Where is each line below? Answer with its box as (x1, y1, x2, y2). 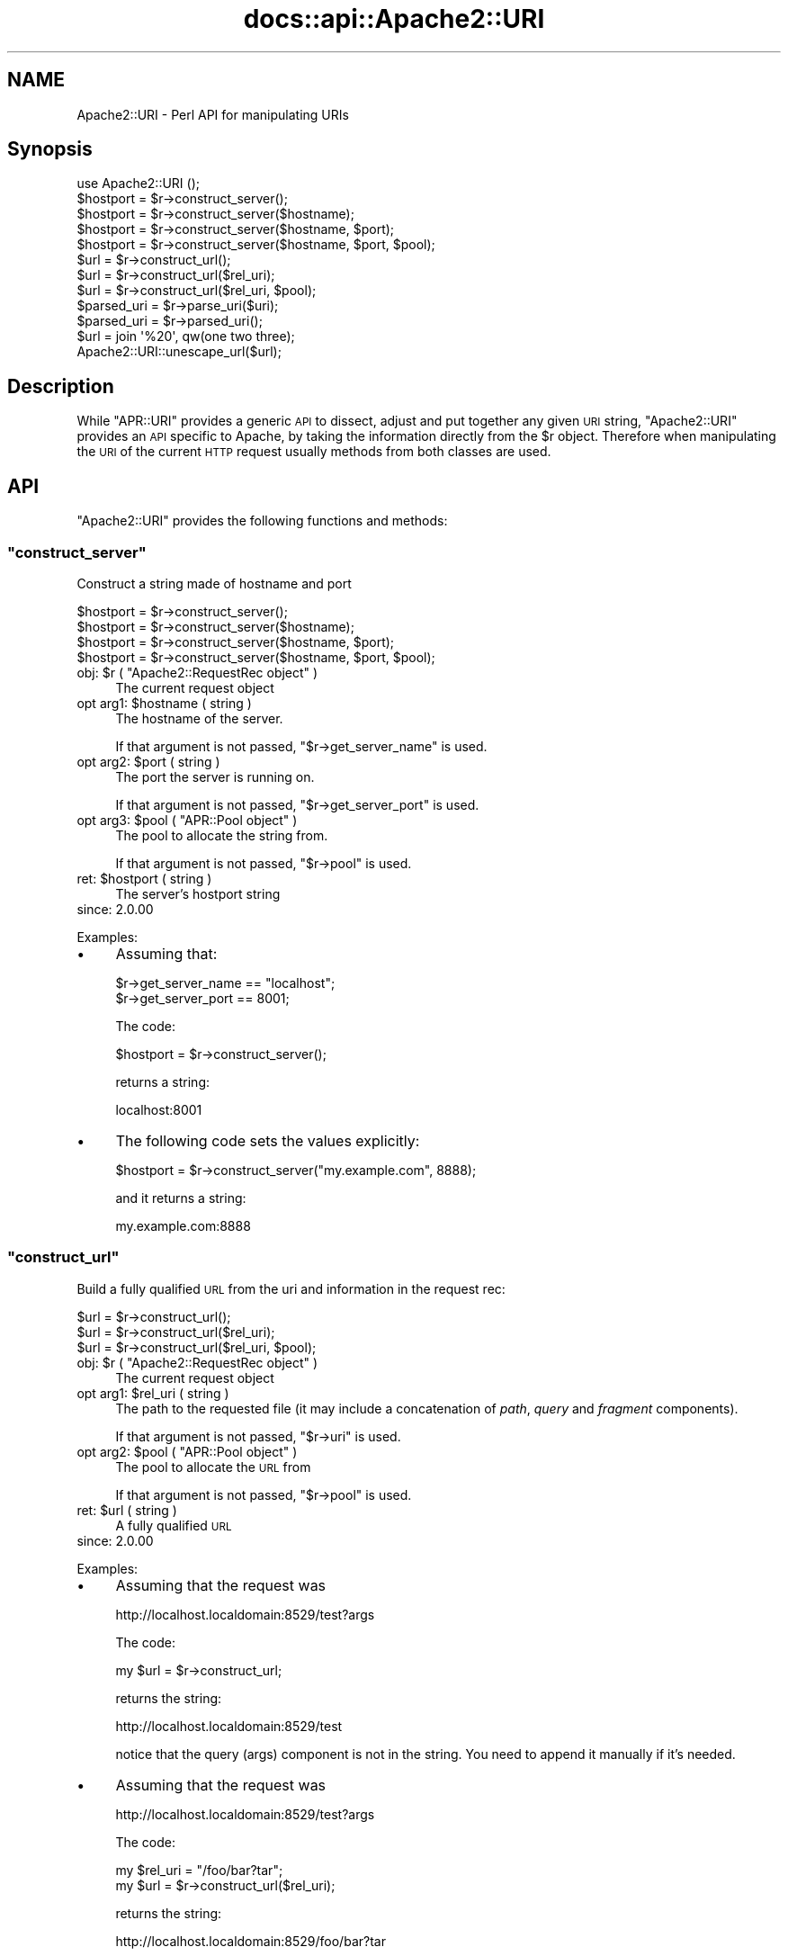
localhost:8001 (115, 1101, 202, 1117)
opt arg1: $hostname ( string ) (76, 695, 252, 711)
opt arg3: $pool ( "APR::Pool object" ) (76, 812, 298, 828)
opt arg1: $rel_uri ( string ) (76, 1385, 229, 1401)
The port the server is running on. (115, 768, 315, 785)
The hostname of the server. (115, 710, 283, 726)
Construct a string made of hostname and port (76, 575, 352, 591)
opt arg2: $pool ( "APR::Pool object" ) (76, 1443, 298, 1459)
